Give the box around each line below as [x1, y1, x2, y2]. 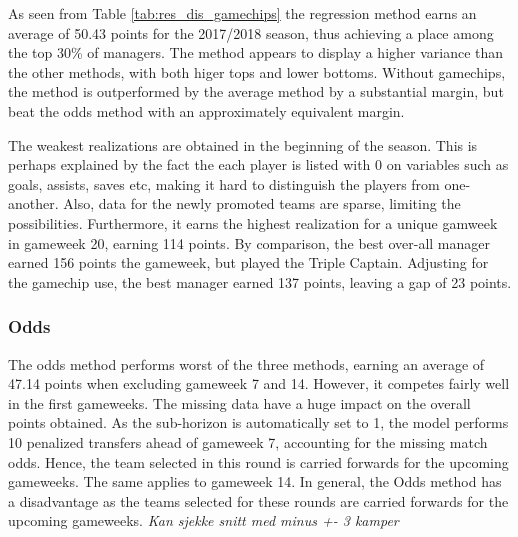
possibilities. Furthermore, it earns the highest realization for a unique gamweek [8, 212, 498, 233]
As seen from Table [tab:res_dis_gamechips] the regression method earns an [8, 3, 477, 23]
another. [8, 193, 59, 214]
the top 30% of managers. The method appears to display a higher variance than [8, 42, 504, 63]
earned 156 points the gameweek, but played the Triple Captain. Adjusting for [8, 252, 489, 273]
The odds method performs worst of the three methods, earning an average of [8, 353, 485, 374]
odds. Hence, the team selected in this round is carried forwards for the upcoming [8, 451, 509, 472]
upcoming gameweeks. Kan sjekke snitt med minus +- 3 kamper [8, 510, 399, 531]
